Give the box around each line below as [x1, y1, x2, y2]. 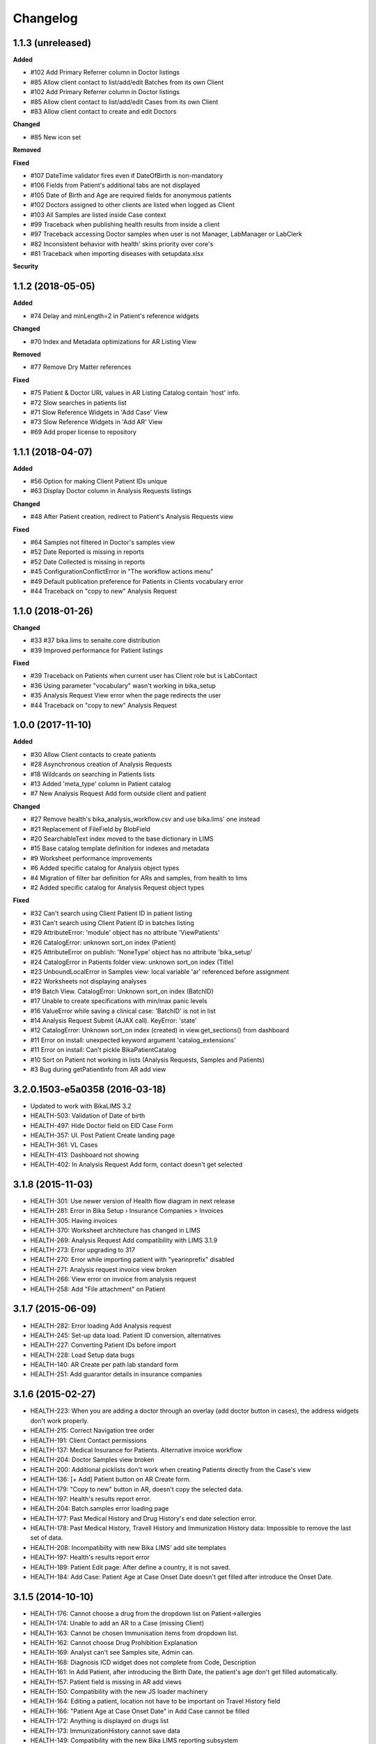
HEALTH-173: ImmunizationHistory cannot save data [30, 1727, 180, 1735]
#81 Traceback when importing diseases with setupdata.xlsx [30, 250, 204, 258]
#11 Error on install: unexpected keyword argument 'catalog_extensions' [30, 1036, 236, 1044]
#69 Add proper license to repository [30, 428, 137, 436]
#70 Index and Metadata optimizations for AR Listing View [30, 337, 197, 345]
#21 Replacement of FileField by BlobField [30, 825, 151, 833]
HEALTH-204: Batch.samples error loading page [30, 1504, 169, 1513]
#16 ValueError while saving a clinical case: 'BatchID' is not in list [30, 1007, 216, 1015]
